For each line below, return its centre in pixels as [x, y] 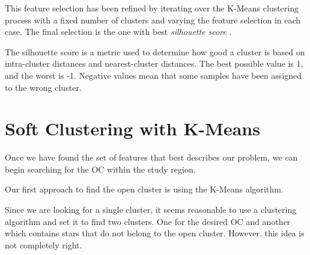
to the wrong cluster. [43, 87]
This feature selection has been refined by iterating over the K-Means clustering [152, 8]
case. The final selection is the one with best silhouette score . [118, 32]
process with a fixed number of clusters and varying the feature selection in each [153, 20]
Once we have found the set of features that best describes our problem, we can [151, 157]
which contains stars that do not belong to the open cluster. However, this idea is [155, 233]
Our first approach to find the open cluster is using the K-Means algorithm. [144, 189]
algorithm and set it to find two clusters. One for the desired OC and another [148, 221]
